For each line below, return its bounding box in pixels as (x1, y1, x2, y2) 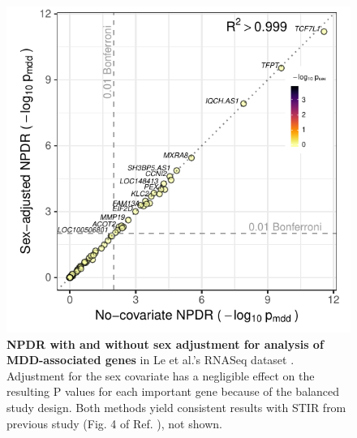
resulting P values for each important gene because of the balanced (6, 383, 340, 400)
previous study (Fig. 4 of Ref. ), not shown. (6, 414, 222, 432)
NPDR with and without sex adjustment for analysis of (6, 335, 324, 352)
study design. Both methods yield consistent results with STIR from (6, 399, 346, 416)
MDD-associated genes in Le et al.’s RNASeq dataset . (6, 351, 295, 368)
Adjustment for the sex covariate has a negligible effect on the (6, 367, 315, 384)
